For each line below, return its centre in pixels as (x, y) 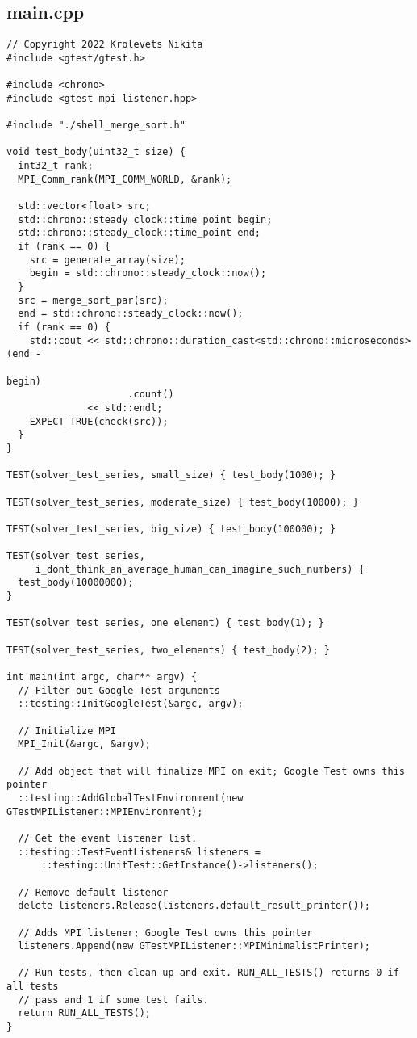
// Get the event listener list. (108, 838)
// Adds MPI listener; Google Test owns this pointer (165, 933)
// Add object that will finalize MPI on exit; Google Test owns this (211, 771)
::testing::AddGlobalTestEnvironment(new (131, 798)
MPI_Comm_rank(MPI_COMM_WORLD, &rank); (125, 179)
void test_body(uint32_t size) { (96, 152)
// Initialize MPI (67, 731)
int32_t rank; (56, 166)
